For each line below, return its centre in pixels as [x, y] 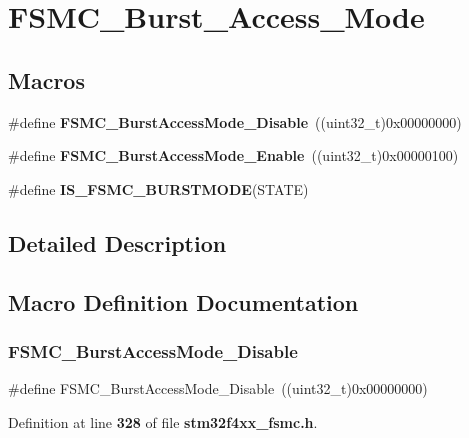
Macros [46, 79]
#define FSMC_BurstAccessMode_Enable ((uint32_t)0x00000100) [233, 155]
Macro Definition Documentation [183, 301]
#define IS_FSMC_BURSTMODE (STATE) [158, 188]
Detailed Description [117, 242]
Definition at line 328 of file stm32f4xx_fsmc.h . [163, 421]
